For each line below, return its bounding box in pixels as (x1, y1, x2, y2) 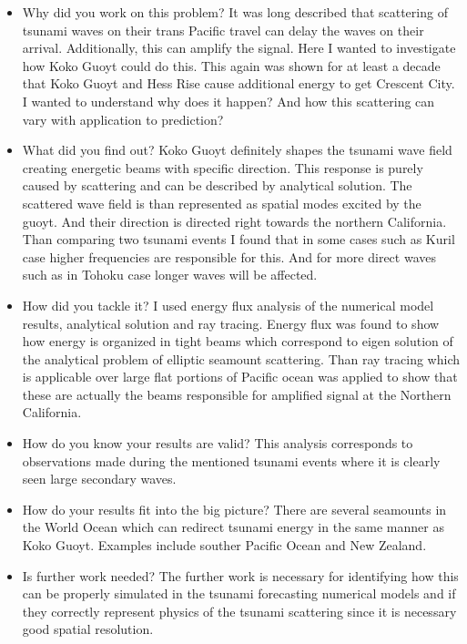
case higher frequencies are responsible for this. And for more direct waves (22, 247, 436, 266)
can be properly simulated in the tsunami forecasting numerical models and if (22, 584, 456, 603)
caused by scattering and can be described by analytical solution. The (22, 176, 412, 195)
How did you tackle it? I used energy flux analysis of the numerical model (22, 295, 434, 314)
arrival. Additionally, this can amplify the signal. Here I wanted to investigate (22, 38, 456, 57)
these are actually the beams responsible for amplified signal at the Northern (22, 384, 452, 404)
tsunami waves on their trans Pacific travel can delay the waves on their (22, 20, 424, 39)
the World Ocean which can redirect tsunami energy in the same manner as (22, 517, 444, 537)
